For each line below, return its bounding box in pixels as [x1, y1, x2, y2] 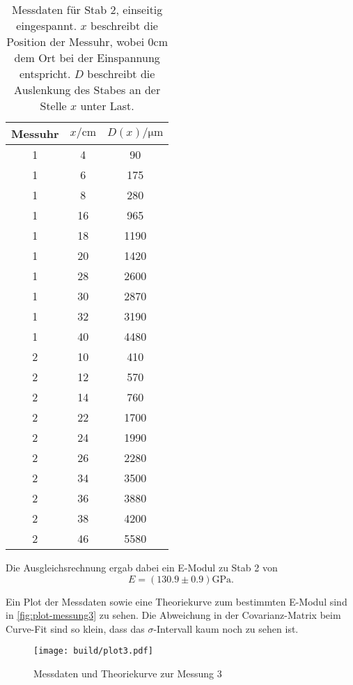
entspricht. [19, 66, 71, 82]
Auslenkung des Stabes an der [14, 82, 161, 98]
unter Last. [80, 98, 134, 114]
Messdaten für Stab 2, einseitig [11, 1, 163, 17]
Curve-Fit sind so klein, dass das [6, 621, 145, 636]
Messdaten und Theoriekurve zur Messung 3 [33, 666, 222, 681]
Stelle [40, 98, 67, 114]
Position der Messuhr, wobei [6, 33, 145, 49]
